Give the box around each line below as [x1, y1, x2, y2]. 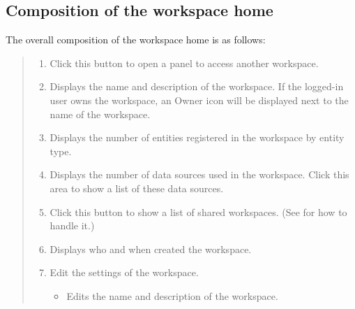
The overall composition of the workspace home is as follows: [6, 32, 266, 47]
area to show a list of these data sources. [50, 180, 224, 195]
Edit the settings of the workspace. [50, 265, 199, 280]
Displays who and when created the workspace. [50, 241, 252, 256]
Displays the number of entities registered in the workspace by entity [50, 130, 345, 145]
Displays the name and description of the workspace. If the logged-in [50, 79, 344, 94]
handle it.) [50, 218, 95, 233]
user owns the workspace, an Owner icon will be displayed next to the [50, 92, 349, 107]
